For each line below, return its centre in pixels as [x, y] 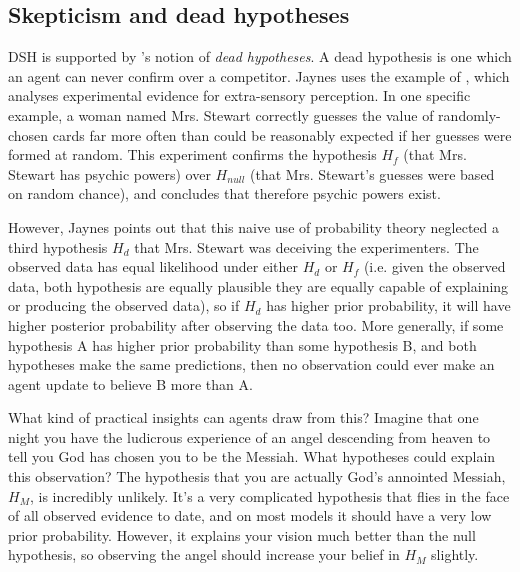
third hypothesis [58, 246]
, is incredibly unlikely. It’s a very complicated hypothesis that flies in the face [269, 495]
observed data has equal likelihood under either [153, 266]
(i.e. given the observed [434, 266]
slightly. [455, 554]
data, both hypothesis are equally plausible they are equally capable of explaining [258, 285]
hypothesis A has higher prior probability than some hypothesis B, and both [242, 344]
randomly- [469, 114]
